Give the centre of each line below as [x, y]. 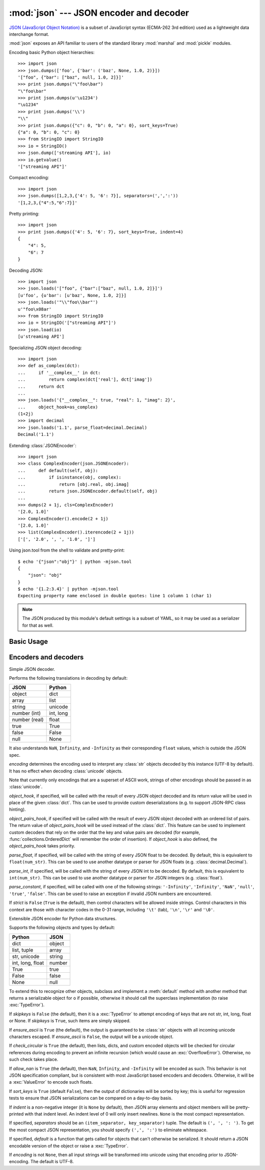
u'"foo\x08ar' [35, 309]
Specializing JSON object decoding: [45, 347]
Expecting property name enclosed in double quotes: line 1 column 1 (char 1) [115, 596]
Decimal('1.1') [36, 435]
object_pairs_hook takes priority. [42, 846]
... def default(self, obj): [58, 470]
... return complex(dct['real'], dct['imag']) [85, 380]
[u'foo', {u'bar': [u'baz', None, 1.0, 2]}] [72, 295]
